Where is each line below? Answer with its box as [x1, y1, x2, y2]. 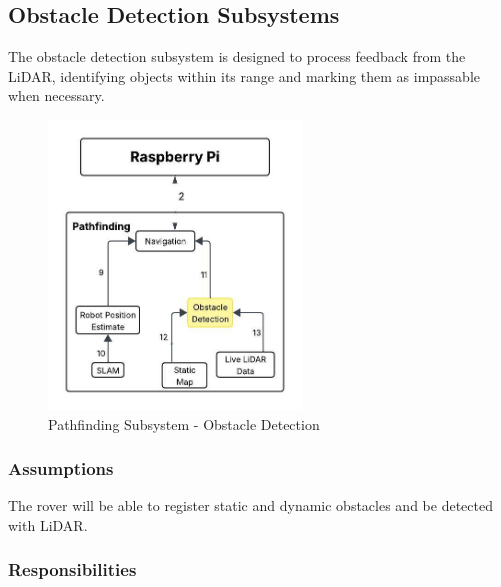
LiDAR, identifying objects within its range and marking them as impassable [8, 65, 481, 86]
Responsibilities [8, 557, 137, 582]
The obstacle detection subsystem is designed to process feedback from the [8, 46, 466, 67]
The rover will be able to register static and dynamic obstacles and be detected [8, 495, 493, 516]
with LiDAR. [8, 514, 88, 535]
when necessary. [8, 85, 105, 106]
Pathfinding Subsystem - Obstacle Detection [48, 413, 320, 434]
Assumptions [8, 456, 114, 481]
